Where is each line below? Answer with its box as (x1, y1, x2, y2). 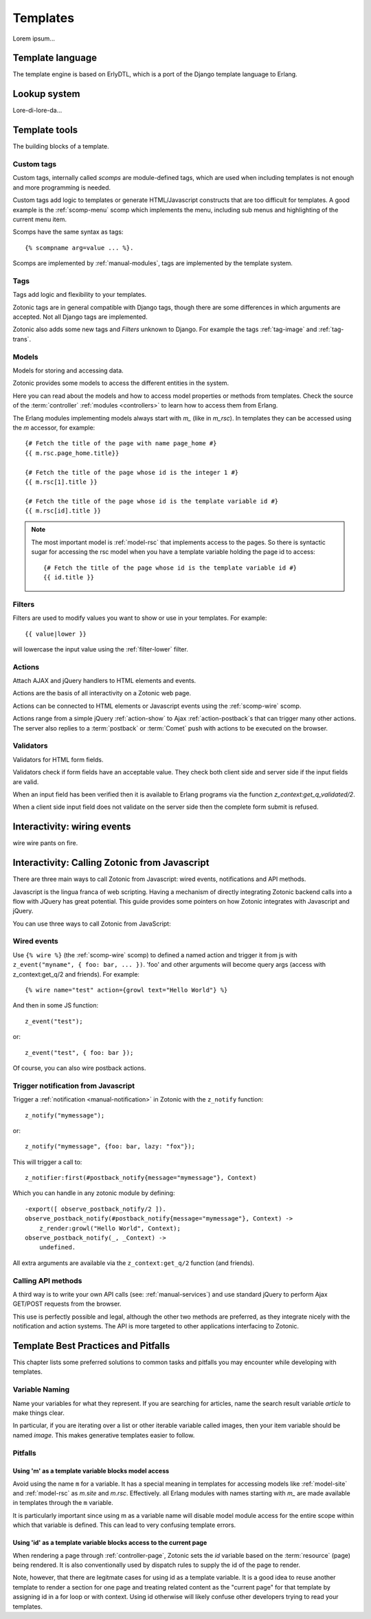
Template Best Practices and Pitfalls (12, 1340, 170, 1352)
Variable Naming (12, 1385, 70, 1394)
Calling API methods (12, 1275, 82, 1285)
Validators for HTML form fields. (12, 755, 104, 763)
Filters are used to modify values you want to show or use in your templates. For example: (12, 614, 267, 622)
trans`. (12, 335, 31, 343)
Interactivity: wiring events (12, 821, 131, 833)
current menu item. (12, 215, 67, 223)
